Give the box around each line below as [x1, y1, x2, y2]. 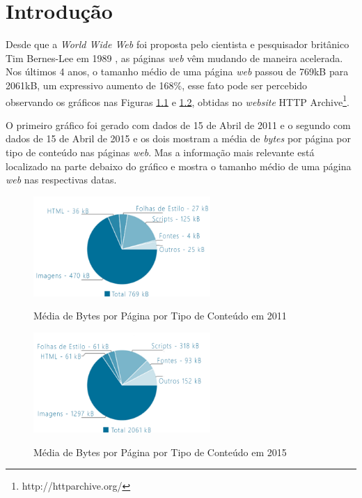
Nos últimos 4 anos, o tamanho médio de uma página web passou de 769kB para [6, 64, 349, 79]
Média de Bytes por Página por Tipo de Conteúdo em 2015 [33, 444, 287, 459]
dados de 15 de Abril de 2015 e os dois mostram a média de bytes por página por [6, 131, 352, 146]
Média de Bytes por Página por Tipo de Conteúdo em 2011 [33, 308, 287, 323]
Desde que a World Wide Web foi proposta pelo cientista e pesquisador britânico [6, 37, 349, 52]
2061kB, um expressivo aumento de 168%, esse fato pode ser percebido [6, 77, 308, 92]
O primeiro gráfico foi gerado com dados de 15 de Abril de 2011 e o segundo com [6, 117, 351, 132]
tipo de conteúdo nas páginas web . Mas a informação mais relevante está [6, 144, 315, 159]
